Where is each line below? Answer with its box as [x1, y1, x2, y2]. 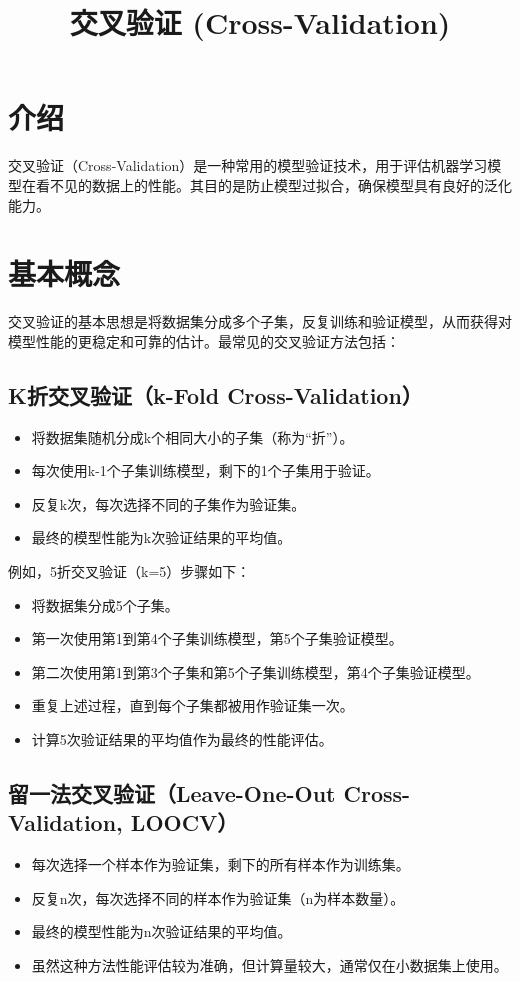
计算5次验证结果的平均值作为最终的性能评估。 [31, 728, 333, 749]
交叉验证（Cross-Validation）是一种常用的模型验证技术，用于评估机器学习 [8, 155, 488, 176]
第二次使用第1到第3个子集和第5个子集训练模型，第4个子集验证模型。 [31, 661, 480, 682]
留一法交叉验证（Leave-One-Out [8, 777, 336, 808]
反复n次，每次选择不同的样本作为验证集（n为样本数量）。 [31, 887, 405, 908]
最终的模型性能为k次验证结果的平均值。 [31, 527, 292, 548]
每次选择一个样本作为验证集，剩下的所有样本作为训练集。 [31, 854, 410, 875]
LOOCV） [130, 807, 239, 838]
